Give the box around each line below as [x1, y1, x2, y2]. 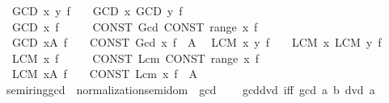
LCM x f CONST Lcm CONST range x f [11, 49, 259, 66]
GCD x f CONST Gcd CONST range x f [11, 18, 258, 35]
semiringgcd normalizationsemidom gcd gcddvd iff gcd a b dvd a [6, 80, 375, 97]
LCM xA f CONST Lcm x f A [11, 65, 198, 82]
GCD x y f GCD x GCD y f [11, 2, 183, 19]
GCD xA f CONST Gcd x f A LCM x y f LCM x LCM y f [11, 34, 382, 51]
